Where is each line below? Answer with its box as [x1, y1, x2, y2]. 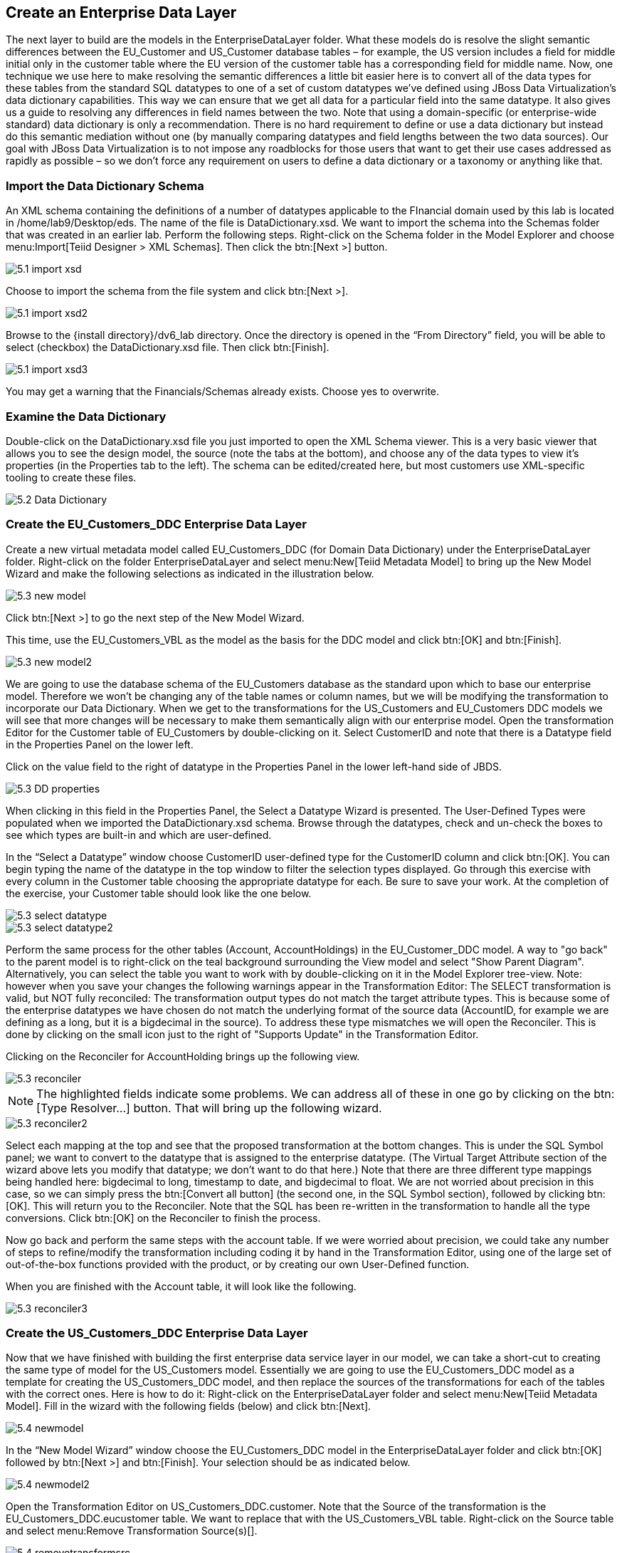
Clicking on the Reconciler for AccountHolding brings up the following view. [6, 1050, 360, 1062]
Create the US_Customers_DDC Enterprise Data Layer [6, 1326, 308, 1341]
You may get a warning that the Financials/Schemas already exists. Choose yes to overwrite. [6, 385, 440, 398]
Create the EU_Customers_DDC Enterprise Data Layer [6, 517, 307, 532]
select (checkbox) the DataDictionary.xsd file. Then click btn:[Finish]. [6, 341, 330, 354]
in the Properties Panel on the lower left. [6, 738, 194, 751]
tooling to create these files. [6, 471, 137, 483]
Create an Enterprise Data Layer [6, 4, 237, 21]
